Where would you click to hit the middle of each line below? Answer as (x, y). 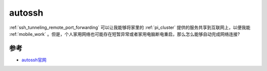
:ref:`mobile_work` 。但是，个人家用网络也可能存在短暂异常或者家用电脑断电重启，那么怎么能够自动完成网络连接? (124, 34)
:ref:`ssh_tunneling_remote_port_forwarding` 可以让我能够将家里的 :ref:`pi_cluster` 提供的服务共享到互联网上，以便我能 (130, 27)
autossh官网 (34, 60)
